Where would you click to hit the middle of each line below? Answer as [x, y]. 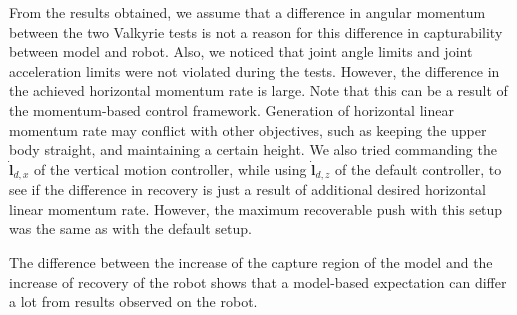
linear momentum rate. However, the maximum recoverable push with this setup [256, 208]
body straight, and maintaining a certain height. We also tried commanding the [253, 149]
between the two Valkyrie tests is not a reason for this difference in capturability [256, 31]
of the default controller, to [418, 168]
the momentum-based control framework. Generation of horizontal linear [231, 109]
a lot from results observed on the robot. [133, 301]
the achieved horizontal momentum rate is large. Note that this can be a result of [258, 90]
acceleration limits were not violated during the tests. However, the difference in [254, 70]
